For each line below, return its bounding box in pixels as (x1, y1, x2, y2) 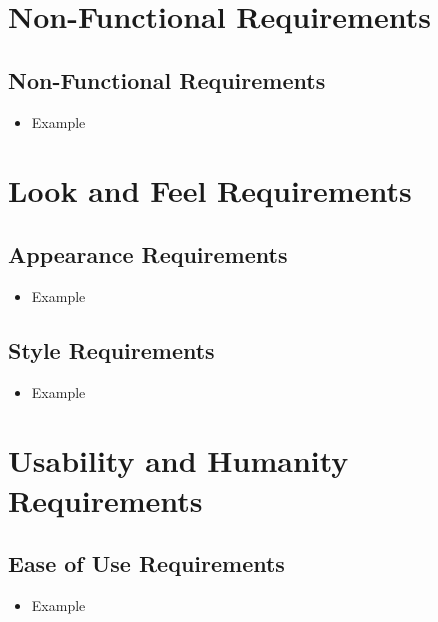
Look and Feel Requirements (8, 170, 412, 211)
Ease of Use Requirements (8, 548, 285, 579)
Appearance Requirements (8, 238, 288, 269)
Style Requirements (8, 334, 215, 365)
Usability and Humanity (8, 440, 349, 481)
